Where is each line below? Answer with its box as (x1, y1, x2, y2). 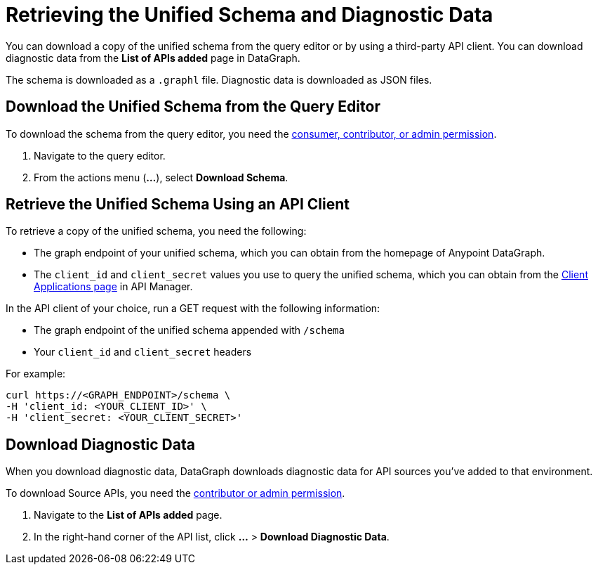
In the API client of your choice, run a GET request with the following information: (6, 302, 380, 315)
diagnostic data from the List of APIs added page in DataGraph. (6, 51, 300, 64)
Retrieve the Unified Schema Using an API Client (6, 195, 350, 214)
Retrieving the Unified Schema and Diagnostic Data (6, 3, 493, 27)
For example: (6, 368, 66, 380)
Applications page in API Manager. (34, 280, 193, 293)
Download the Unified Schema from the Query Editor (6, 98, 380, 116)
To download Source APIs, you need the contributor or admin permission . (6, 487, 345, 500)
